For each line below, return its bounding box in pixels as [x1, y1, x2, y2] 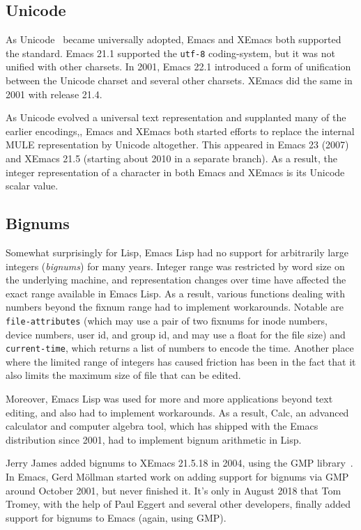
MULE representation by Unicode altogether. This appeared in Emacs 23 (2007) [6, 137, 349, 152]
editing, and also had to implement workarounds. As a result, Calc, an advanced [6, 405, 349, 419]
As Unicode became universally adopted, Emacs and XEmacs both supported [6, 32, 341, 47]
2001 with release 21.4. [6, 86, 102, 101]
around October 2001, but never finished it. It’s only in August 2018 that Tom [6, 483, 341, 497]
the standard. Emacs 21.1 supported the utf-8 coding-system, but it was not [6, 45, 335, 60]
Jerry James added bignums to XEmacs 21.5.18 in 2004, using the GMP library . [6, 455, 353, 470]
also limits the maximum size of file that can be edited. [6, 368, 241, 382]
